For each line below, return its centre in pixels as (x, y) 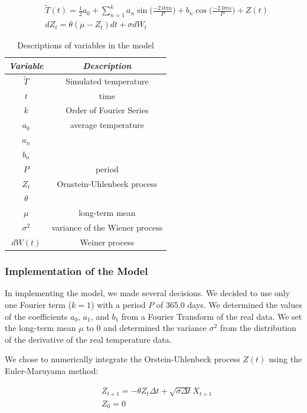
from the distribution (258, 328)
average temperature (107, 125)
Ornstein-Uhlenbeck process (107, 183)
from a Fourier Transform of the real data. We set (212, 316)
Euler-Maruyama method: (52, 370)
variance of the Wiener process (107, 227)
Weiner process (107, 242)
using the (285, 359)
